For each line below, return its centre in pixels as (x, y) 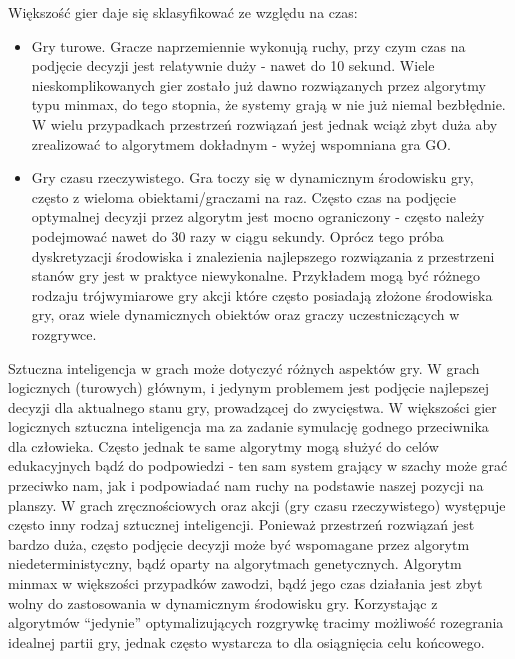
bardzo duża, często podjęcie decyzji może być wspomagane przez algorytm (239, 543)
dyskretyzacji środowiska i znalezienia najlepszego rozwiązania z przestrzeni (263, 255)
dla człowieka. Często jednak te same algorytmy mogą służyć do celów (223, 445)
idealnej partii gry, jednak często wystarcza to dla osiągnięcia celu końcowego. (246, 641)
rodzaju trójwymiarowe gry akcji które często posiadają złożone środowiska (262, 294)
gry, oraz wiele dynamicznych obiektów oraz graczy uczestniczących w (245, 314)
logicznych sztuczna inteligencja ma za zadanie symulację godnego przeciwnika (248, 426)
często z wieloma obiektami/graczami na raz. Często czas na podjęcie (243, 196)
